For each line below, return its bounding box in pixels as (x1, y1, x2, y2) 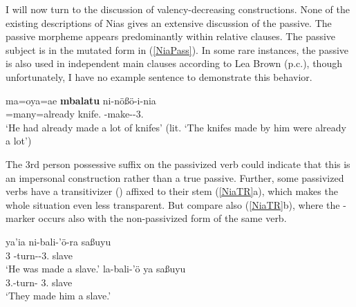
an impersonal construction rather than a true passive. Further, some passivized (6, 170, 344, 185)
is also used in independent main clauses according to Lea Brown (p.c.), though (6, 56, 342, 71)
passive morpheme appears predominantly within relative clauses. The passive (6, 29, 336, 44)
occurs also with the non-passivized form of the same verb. (38, 211, 287, 225)
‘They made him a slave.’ (6, 288, 111, 303)
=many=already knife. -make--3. (6, 106, 144, 121)
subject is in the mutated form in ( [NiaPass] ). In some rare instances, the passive (6, 42, 349, 57)
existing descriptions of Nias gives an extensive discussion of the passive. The (6, 15, 332, 30)
